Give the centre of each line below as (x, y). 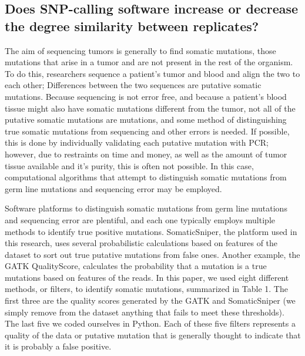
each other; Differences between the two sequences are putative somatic (133, 85)
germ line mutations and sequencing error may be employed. (113, 188)
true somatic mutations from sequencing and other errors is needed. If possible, (147, 131)
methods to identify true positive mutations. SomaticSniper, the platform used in (151, 231)
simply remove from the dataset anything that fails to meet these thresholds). (145, 312)
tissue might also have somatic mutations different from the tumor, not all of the (150, 108)
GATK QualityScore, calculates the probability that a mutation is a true (136, 266)
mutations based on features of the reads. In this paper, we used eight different (147, 277)
